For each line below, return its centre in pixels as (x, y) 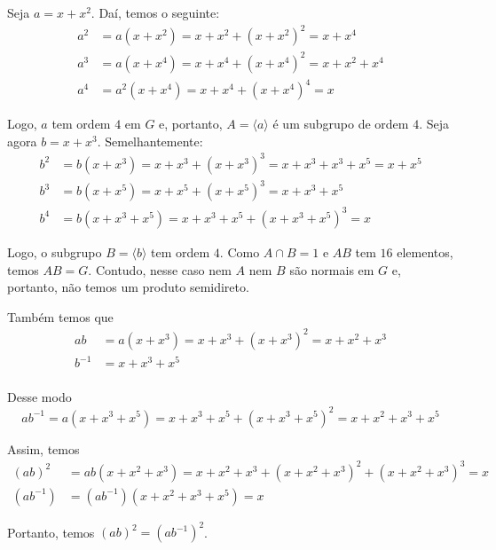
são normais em (332, 269)
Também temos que (60, 316)
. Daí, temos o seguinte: (155, 12)
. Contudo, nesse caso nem (160, 269)
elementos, (425, 251)
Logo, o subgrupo (55, 251)
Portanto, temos (51, 532)
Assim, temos (43, 448)
